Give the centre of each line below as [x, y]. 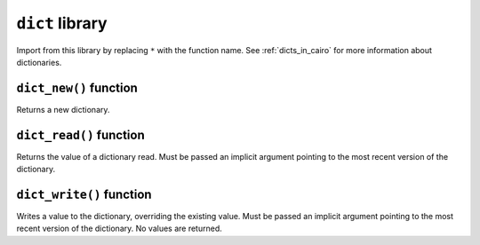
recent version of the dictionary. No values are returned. [119, 229]
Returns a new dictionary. [63, 109]
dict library [62, 23]
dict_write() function [84, 194]
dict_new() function [77, 87]
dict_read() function [81, 134]
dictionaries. [39, 62]
